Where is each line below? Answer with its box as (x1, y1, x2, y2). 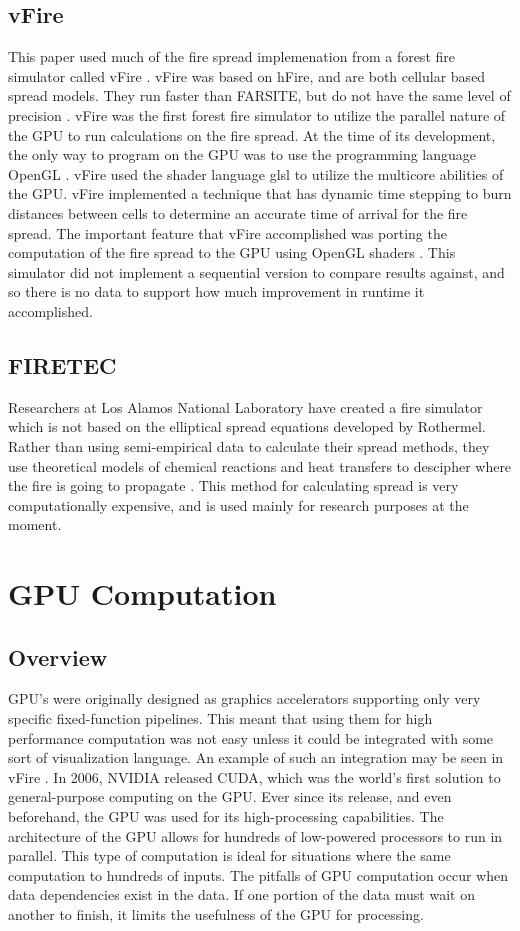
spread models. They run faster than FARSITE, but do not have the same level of (8, 85, 511, 106)
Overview (8, 641, 108, 672)
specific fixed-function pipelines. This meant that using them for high (8, 708, 433, 729)
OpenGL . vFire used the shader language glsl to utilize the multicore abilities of (8, 163, 504, 184)
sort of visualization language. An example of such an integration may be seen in (8, 747, 504, 768)
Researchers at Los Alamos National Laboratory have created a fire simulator (8, 396, 483, 417)
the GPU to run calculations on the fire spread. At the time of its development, (8, 124, 496, 145)
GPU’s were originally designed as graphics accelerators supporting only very (8, 688, 481, 709)
